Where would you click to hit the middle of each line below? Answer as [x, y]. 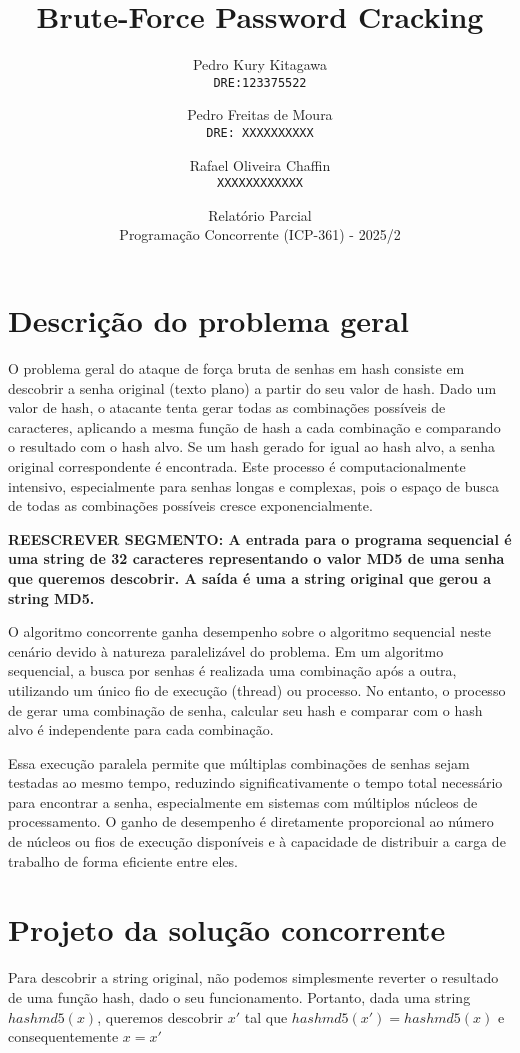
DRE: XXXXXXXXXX [260, 132]
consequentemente [63, 1036]
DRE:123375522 [260, 82]
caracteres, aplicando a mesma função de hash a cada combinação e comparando [254, 426]
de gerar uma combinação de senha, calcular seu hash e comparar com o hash [245, 709]
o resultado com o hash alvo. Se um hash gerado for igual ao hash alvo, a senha [251, 446]
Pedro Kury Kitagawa [260, 64]
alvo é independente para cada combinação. [141, 729]
